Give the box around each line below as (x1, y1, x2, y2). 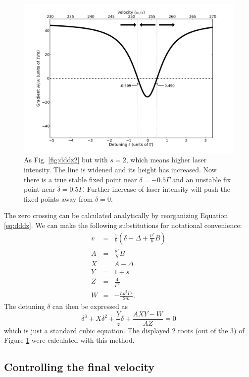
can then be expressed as (52, 301, 128, 311)
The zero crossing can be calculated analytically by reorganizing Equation (4, 210, 228, 221)
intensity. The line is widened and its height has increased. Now (24, 164, 217, 174)
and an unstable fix (172, 174, 231, 184)
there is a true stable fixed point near (24, 174, 137, 184)
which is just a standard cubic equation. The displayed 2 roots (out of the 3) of (4, 325, 245, 335)
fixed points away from (24, 193, 93, 204)
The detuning (4, 301, 45, 311)
